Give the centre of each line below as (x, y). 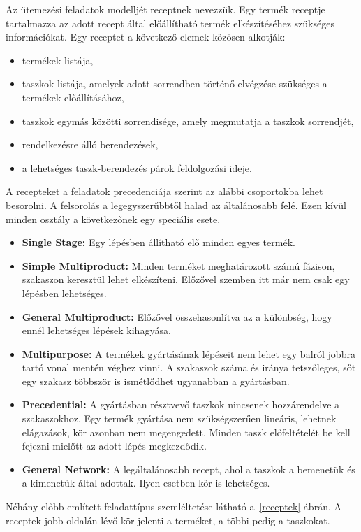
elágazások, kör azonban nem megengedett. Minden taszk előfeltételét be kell (186, 432)
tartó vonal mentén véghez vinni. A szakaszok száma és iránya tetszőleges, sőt (189, 367)
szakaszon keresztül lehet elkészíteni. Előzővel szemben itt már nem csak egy (186, 279)
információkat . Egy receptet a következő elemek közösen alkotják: (146, 37)
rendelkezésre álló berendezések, (90, 144)
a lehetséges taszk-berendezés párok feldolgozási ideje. (137, 167)
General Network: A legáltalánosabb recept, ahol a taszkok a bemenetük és (189, 469)
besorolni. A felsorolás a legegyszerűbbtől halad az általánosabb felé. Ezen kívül (176, 204)
